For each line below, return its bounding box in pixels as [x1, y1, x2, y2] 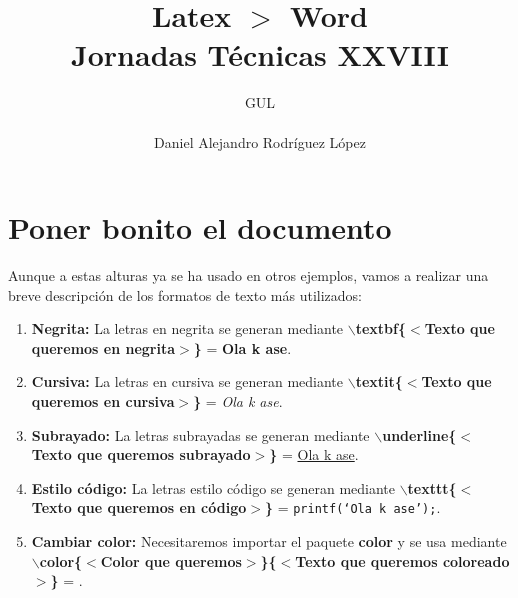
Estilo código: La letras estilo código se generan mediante [31, 477, 395, 498]
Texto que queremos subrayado [31, 444, 251, 465]
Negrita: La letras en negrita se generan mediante [31, 318, 344, 339]
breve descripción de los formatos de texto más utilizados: [8, 284, 362, 305]
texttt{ [407, 477, 457, 498]
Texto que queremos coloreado [295, 550, 510, 571]
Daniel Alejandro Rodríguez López [154, 131, 366, 152]
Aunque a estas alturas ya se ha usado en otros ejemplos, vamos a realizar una [8, 265, 489, 286]
